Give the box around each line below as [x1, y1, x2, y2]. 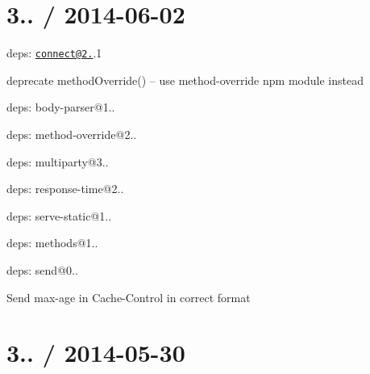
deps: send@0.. [6, 261, 78, 278]
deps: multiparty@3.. [6, 153, 109, 170]
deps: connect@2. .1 [6, 44, 102, 61]
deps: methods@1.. [6, 234, 98, 251]
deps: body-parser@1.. [6, 99, 115, 116]
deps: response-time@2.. [6, 180, 124, 197]
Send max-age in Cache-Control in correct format [6, 288, 251, 305]
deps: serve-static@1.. [6, 207, 112, 224]
